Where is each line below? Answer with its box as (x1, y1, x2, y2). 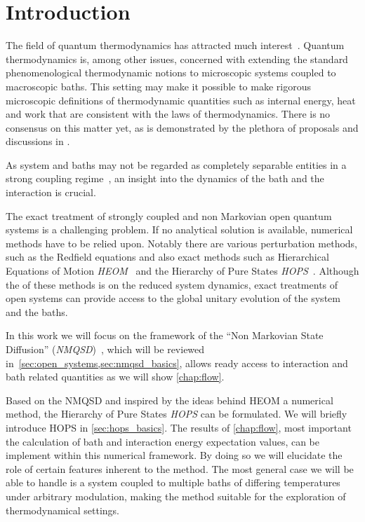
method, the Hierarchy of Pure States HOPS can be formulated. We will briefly (6, 406, 347, 421)
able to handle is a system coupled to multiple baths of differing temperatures (6, 475, 340, 490)
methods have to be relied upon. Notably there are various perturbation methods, (6, 235, 358, 250)
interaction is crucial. (6, 185, 96, 200)
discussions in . (6, 134, 70, 149)
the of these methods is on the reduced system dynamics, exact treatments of (6, 277, 338, 291)
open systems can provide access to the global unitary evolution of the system (6, 291, 340, 305)
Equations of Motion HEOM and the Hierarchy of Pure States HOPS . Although (6, 263, 359, 278)
